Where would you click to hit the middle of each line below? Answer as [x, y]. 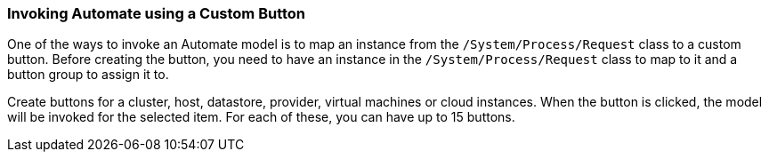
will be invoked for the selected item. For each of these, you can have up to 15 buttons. [261, 117]
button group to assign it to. [88, 75]
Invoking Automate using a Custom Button [157, 13]
